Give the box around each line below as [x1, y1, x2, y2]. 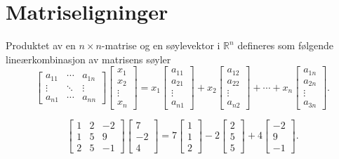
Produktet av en [6, 38, 76, 53]
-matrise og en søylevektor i [101, 38, 220, 53]
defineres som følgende [237, 38, 334, 53]
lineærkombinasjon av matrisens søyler [6, 51, 171, 66]
